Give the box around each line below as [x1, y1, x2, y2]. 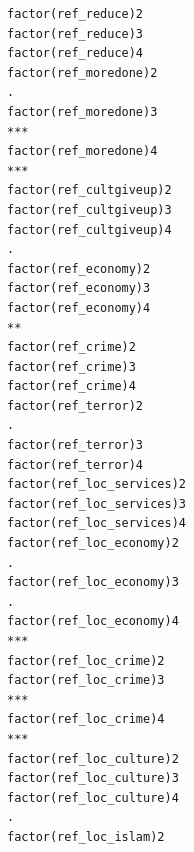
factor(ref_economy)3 [7, 281, 151, 296]
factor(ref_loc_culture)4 [7, 790, 179, 805]
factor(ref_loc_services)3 [7, 496, 186, 511]
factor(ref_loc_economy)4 [7, 614, 179, 629]
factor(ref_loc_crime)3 [7, 673, 165, 688]
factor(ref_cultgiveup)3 [7, 202, 172, 217]
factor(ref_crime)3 [7, 359, 136, 374]
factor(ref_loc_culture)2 [7, 751, 179, 766]
